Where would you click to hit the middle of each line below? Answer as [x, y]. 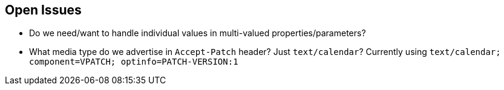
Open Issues [43, 10]
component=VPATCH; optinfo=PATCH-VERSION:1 [134, 62]
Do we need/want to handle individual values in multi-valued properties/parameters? [198, 33]
